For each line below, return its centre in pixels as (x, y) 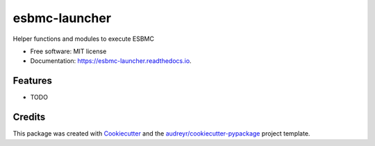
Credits (29, 117)
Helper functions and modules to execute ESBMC (83, 39)
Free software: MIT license (68, 51)
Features (32, 81)
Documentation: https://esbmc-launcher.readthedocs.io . (111, 61)
